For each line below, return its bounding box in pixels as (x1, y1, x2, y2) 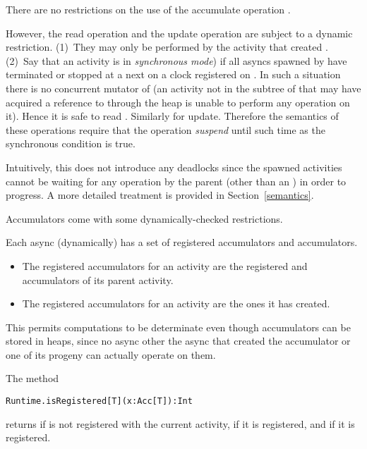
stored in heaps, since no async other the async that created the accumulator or (6, 333, 351, 348)
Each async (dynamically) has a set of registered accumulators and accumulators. (6, 235, 358, 250)
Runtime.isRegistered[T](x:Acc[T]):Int (6, 396, 193, 407)
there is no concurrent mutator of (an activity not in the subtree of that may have (6, 80, 361, 95)
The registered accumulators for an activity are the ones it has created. (22, 296, 330, 311)
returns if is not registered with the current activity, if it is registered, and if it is (6, 416, 355, 431)
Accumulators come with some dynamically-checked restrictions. (6, 211, 283, 226)
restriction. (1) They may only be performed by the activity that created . (6, 39, 328, 54)
